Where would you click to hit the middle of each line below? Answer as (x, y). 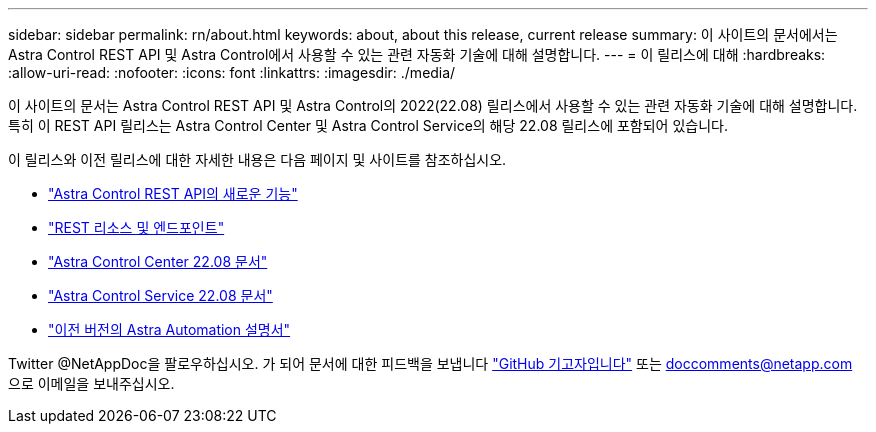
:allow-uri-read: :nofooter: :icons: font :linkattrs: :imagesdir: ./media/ (232, 72)
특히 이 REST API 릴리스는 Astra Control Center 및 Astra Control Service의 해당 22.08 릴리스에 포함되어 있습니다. (368, 125)
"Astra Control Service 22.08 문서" (160, 295)
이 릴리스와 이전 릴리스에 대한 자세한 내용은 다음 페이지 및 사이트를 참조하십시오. (257, 159)
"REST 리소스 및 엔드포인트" (136, 227)
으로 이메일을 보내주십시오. (91, 383)
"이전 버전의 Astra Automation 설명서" (169, 329)
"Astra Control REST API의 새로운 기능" (173, 193)
